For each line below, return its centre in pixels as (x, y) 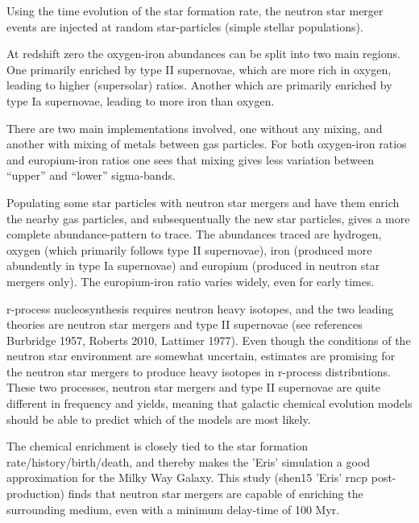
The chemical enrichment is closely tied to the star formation (158, 446)
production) (36, 494)
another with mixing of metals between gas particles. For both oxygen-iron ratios (207, 144)
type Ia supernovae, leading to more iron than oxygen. (141, 100)
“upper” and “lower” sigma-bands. (91, 175)
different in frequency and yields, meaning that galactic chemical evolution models (209, 403)
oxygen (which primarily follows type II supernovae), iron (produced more (189, 249)
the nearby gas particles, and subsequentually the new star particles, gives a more (208, 218)
